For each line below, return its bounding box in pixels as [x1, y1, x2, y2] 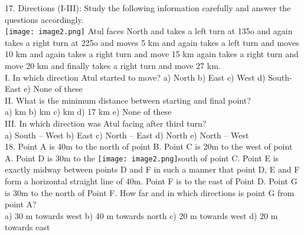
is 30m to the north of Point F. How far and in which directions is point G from [5, 186, 295, 198]
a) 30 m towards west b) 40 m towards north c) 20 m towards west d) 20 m [5, 209, 278, 221]
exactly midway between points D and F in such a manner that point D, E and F [5, 163, 300, 176]
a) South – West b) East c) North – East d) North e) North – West [5, 128, 249, 141]
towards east [5, 221, 50, 233]
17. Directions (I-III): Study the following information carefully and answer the [5, 2, 291, 14]
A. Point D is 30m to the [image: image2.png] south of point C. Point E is [5, 151, 279, 164]
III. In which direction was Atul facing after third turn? [5, 117, 207, 129]
